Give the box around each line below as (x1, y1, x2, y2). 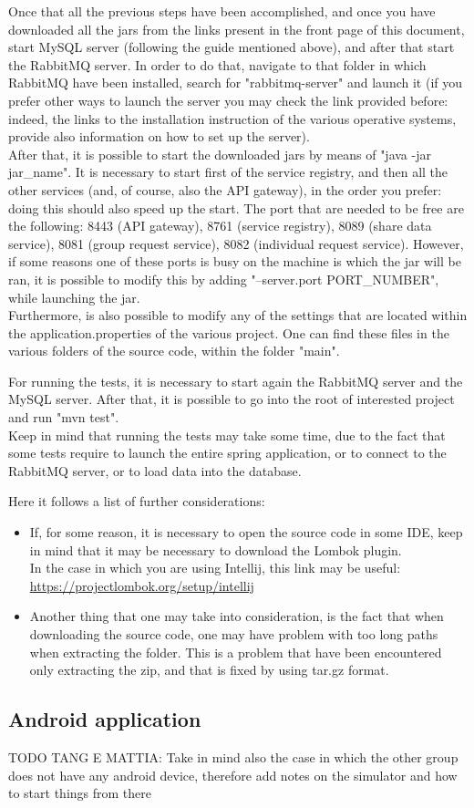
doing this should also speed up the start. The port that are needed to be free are (8, 198, 464, 217)
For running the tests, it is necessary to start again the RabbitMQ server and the (8, 371, 463, 390)
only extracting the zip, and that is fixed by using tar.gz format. (29, 660, 389, 679)
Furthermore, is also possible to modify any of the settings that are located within (8, 306, 468, 325)
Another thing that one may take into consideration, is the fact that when (29, 606, 444, 626)
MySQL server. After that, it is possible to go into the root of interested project (8, 389, 455, 409)
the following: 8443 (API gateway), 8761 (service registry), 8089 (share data (8, 216, 432, 235)
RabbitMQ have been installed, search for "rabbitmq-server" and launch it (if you (8, 73, 463, 92)
